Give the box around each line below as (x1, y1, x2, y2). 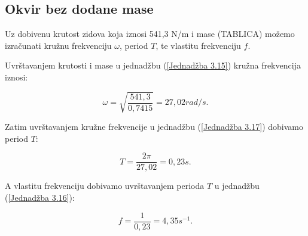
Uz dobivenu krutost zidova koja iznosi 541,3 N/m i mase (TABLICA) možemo (5, 27, 295, 40)
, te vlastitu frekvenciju (155, 39, 241, 51)
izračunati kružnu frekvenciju (5, 39, 112, 51)
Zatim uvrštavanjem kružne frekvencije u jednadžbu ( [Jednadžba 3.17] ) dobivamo (5, 120, 303, 133)
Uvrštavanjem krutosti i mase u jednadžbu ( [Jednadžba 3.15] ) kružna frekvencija (5, 59, 301, 72)
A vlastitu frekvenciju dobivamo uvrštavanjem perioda (5, 179, 205, 192)
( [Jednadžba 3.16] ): (5, 191, 75, 203)
